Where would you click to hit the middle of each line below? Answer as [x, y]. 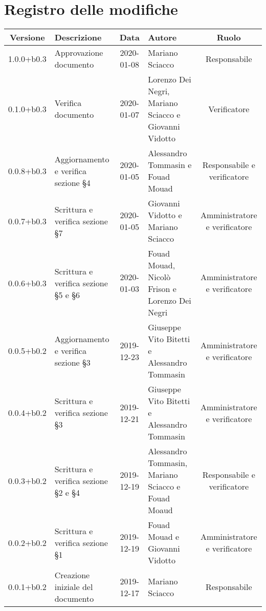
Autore [162, 37]
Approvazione [79, 53]
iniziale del [74, 587]
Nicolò [159, 277]
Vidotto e [165, 215]
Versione [27, 37]
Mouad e [164, 537]
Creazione [72, 575]
